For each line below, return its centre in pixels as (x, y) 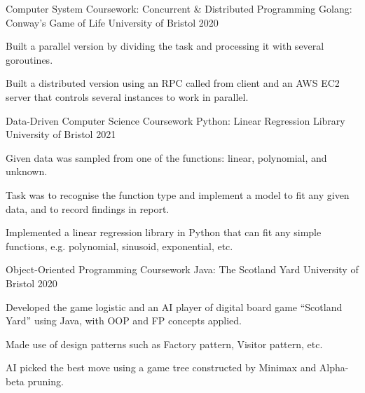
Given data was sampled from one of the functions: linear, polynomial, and (166, 157)
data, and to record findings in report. (88, 208)
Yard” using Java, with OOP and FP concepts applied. (124, 320)
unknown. (27, 171)
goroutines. (29, 59)
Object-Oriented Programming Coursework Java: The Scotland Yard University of (182, 269)
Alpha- (334, 367)
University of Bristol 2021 (61, 134)
